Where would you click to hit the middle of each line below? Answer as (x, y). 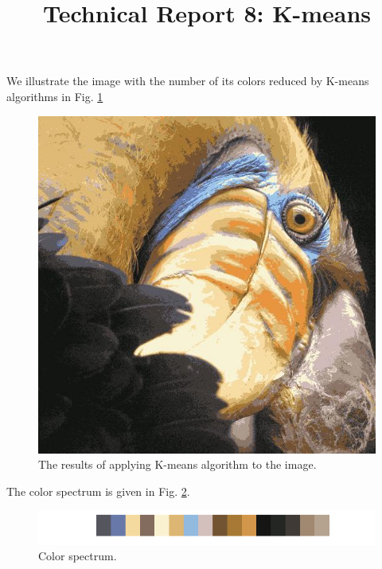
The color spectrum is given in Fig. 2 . (98, 491)
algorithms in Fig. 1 (55, 96)
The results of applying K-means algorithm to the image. (177, 464)
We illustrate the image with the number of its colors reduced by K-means (188, 81)
